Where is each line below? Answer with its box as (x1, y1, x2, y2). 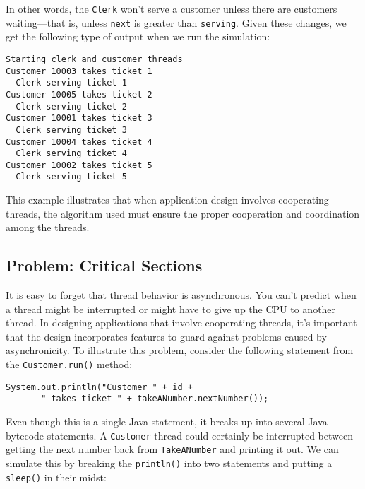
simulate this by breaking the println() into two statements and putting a (6, 455, 333, 470)
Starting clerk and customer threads (6, 54, 183, 64)
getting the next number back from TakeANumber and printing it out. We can (6, 442, 339, 456)
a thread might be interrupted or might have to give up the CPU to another (6, 301, 336, 316)
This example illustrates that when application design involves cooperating (6, 192, 329, 207)
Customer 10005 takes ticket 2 (6, 89, 152, 100)
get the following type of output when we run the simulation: (6, 29, 270, 44)
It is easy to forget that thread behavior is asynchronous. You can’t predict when (6, 288, 357, 302)
